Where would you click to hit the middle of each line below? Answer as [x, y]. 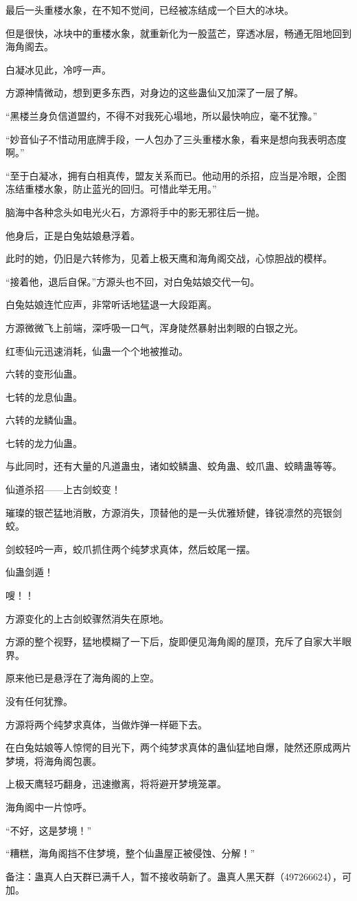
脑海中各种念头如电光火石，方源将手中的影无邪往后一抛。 [135, 211]
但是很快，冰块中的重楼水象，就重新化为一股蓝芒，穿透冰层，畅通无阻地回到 [178, 33]
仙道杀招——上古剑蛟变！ [63, 489]
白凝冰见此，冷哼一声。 [58, 69]
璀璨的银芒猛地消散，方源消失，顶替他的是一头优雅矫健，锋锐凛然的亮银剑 [174, 512]
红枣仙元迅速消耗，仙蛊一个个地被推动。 [97, 350]
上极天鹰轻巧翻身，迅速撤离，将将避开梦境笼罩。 [116, 784]
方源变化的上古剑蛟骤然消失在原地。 [87, 618]
